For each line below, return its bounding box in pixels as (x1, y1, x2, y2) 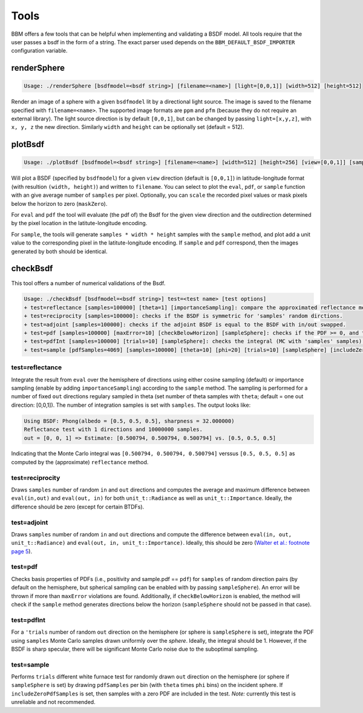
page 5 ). (11, 548, 33, 555)
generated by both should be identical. (11, 248, 108, 255)
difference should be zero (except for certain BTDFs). (11, 503, 145, 510)
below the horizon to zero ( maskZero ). (11, 200, 108, 207)
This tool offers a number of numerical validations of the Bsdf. (11, 279, 166, 287)
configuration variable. (11, 47, 68, 54)
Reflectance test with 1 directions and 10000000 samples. (24, 426, 203, 433)
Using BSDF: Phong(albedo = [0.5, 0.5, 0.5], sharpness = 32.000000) (24, 418, 235, 424)
